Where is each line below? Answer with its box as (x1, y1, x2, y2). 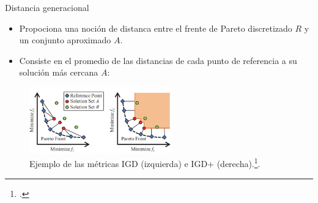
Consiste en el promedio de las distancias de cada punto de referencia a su (19, 54, 297, 66)
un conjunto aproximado (19, 34, 111, 46)
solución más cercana (19, 66, 98, 79)
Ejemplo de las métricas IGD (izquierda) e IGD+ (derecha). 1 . (29, 155, 261, 169)
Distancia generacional (5, 1, 89, 13)
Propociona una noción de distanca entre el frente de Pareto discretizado (19, 21, 292, 34)
